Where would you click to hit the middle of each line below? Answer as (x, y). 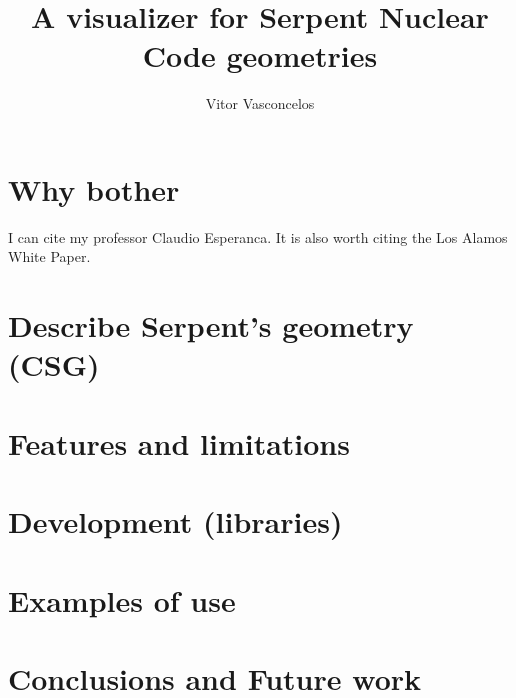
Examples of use (122, 599)
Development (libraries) (175, 521)
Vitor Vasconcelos (260, 103)
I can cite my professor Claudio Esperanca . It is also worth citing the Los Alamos (258, 236)
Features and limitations (179, 442)
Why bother (94, 188)
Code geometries (260, 55)
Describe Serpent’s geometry (211, 325)
